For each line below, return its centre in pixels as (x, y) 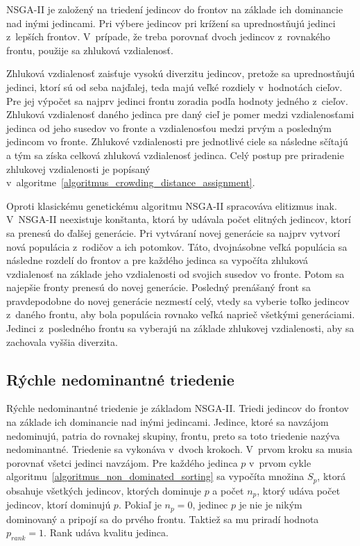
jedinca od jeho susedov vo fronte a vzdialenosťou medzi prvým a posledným (169, 127)
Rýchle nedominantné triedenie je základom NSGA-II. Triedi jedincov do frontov (178, 408)
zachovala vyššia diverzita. (62, 341)
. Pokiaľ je (140, 505)
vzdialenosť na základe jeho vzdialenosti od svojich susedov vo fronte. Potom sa (175, 273)
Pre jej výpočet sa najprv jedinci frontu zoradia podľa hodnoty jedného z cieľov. (177, 100)
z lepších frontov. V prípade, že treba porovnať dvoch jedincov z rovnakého (168, 36)
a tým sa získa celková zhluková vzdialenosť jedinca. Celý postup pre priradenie (175, 155)
